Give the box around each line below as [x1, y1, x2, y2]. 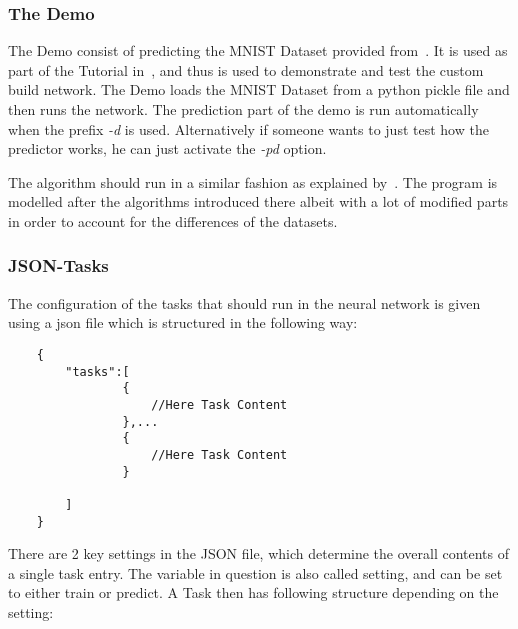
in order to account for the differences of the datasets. [8, 210, 338, 231]
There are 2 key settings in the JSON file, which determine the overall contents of [8, 543, 510, 564]
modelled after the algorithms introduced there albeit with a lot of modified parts [8, 191, 509, 212]
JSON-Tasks [8, 253, 109, 278]
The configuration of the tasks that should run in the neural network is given [8, 292, 481, 313]
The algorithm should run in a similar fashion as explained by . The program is [8, 171, 498, 192]
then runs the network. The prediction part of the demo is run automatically [8, 99, 479, 119]
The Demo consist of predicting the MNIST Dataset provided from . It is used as [8, 40, 508, 61]
